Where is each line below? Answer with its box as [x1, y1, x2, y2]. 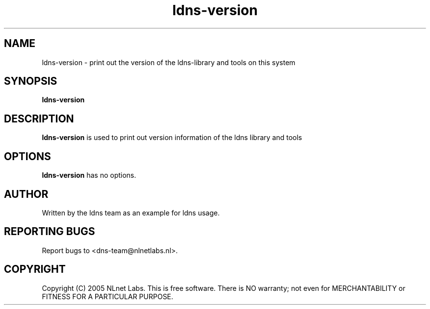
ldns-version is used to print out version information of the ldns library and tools [42, 133, 302, 142]
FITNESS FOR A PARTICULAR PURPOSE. [42, 292, 173, 301]
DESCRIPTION [4, 112, 74, 125]
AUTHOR [4, 188, 49, 200]
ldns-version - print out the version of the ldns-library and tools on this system [42, 58, 296, 67]
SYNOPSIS [4, 75, 57, 88]
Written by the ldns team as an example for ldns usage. [42, 208, 220, 217]
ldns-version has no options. [42, 171, 136, 180]
